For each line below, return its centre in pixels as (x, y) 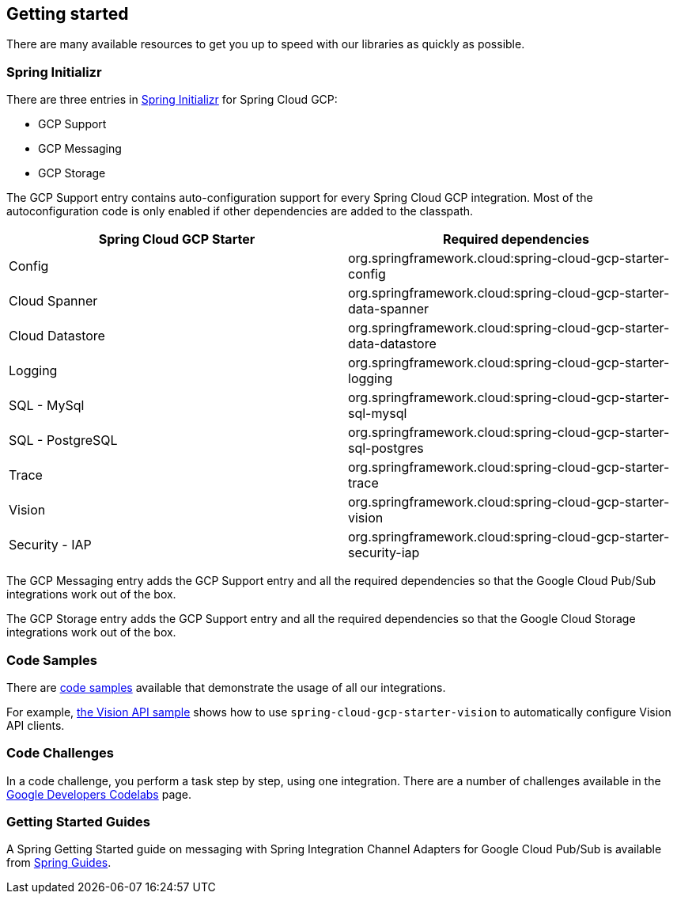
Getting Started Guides (78, 822)
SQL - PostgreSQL (63, 441)
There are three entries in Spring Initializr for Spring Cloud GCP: (172, 100)
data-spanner (389, 309)
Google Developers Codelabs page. (99, 794)
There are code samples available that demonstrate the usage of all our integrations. (226, 687)
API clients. (36, 725)
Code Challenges (60, 753)
